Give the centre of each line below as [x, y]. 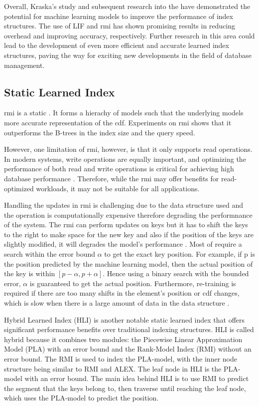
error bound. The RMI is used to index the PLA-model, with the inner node [121, 359]
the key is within [30, 273]
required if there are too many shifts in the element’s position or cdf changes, [122, 293]
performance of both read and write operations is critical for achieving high [119, 169]
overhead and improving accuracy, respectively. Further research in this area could [129, 35]
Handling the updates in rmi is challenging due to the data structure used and [124, 205]
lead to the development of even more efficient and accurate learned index [117, 45]
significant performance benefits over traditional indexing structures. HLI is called [129, 329]
